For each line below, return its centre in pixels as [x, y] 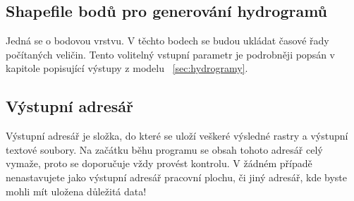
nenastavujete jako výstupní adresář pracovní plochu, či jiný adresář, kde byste [177, 177]
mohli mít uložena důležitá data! [76, 191]
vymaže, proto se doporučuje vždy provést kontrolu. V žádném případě [159, 163]
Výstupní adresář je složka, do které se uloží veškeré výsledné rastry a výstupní [177, 136]
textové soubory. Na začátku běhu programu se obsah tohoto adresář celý [164, 149]
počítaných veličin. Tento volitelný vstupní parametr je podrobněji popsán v [171, 54]
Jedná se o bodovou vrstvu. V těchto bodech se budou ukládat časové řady [167, 41]
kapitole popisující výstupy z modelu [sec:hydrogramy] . [127, 68]
